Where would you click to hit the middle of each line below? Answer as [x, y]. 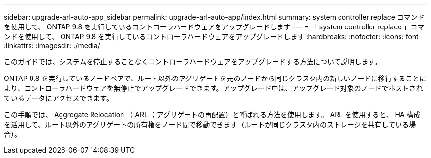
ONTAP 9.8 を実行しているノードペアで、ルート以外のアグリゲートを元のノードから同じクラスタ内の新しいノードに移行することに [215, 78]
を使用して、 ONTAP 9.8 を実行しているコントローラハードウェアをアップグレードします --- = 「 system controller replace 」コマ [214, 27]
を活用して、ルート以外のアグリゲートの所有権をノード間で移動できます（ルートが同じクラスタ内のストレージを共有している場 [210, 124]
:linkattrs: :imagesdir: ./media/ [52, 45]
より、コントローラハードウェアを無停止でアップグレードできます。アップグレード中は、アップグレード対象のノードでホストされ [214, 88]
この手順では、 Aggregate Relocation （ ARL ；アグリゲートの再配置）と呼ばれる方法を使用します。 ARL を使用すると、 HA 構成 [212, 115]
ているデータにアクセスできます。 [59, 98]
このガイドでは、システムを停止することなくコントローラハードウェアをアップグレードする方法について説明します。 [193, 62]
